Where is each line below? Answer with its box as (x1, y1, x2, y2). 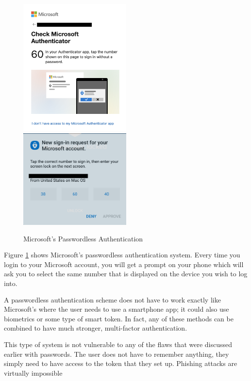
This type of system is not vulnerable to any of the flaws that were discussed (4, 339, 233, 349)
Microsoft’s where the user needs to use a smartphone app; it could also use (4, 304, 229, 314)
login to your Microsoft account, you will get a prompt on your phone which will (4, 259, 244, 269)
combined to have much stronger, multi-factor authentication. (4, 323, 187, 333)
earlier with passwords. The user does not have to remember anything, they (4, 349, 229, 359)
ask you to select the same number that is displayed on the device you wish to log (4, 269, 248, 279)
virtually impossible (4, 367, 63, 378)
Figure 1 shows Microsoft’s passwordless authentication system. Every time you (4, 250, 240, 260)
